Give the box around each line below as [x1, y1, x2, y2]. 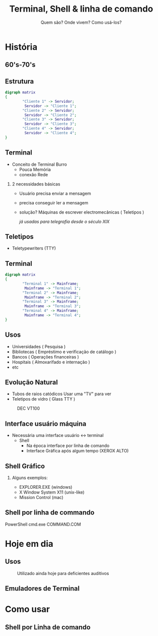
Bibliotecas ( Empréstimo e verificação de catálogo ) [12, 349, 117, 355]
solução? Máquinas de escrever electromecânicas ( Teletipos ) [19, 209, 144, 215]
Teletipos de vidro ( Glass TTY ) [12, 396, 75, 402]
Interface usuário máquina [5, 419, 86, 428]
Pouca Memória [19, 166, 51, 172]
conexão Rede [19, 171, 48, 177]
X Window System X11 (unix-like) [19, 489, 85, 495]
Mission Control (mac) [19, 495, 64, 500]
